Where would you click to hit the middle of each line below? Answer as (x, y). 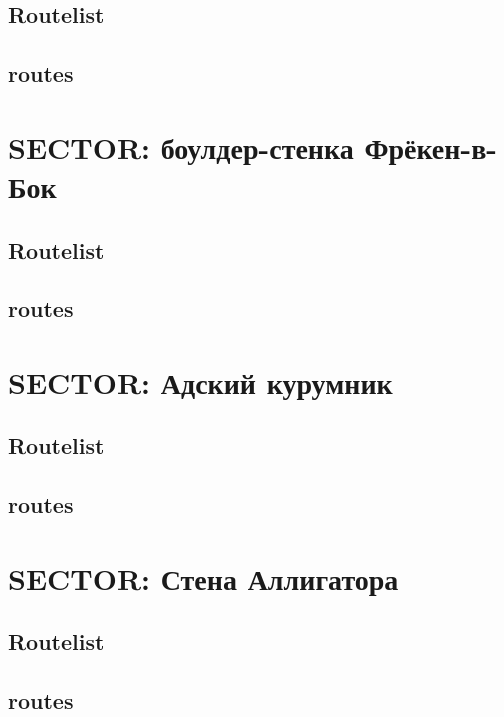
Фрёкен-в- (430, 146)
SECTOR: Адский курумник (200, 381)
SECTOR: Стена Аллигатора (203, 577)
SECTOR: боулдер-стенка (181, 146)
